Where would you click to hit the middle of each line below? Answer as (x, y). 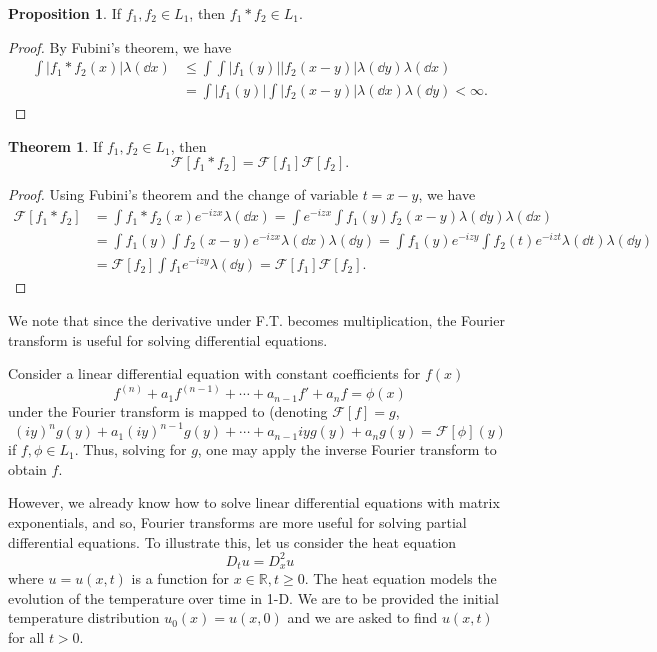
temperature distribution (84, 617)
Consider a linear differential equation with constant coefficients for (214, 373)
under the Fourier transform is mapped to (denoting (168, 411)
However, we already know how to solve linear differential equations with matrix (254, 502)
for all (26, 636)
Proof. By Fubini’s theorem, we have (120, 46)
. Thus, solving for (130, 449)
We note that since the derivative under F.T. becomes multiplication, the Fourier (256, 319)
